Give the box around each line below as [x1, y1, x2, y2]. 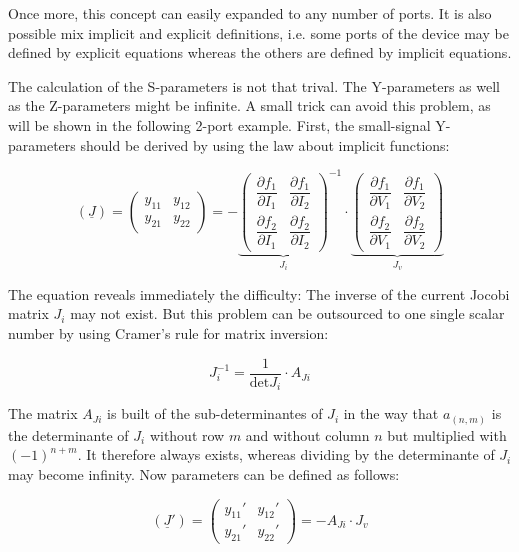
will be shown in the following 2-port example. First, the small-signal [8, 114, 431, 135]
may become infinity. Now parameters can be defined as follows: [8, 463, 400, 484]
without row [149, 424, 225, 445]
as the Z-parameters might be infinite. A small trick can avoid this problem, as [8, 95, 491, 116]
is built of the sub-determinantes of [107, 403, 323, 424]
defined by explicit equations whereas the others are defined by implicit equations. [8, 42, 512, 63]
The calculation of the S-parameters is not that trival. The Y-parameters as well [8, 75, 501, 96]
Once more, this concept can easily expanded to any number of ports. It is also [8, 3, 492, 23]
